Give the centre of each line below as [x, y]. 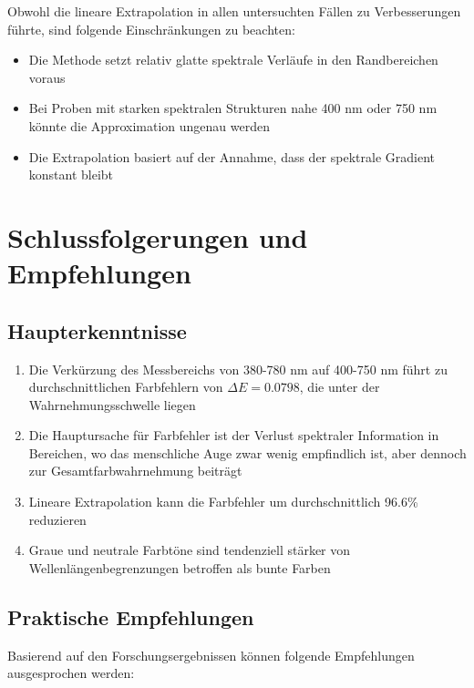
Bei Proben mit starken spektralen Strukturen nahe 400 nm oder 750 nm [233, 108]
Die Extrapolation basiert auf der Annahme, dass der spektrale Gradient [232, 156]
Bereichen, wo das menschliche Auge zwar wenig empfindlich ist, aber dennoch [247, 452]
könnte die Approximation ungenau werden [149, 125]
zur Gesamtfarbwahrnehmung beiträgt [135, 471]
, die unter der [340, 387]
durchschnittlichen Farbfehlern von [126, 387]
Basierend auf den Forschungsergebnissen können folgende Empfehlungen [211, 655]
